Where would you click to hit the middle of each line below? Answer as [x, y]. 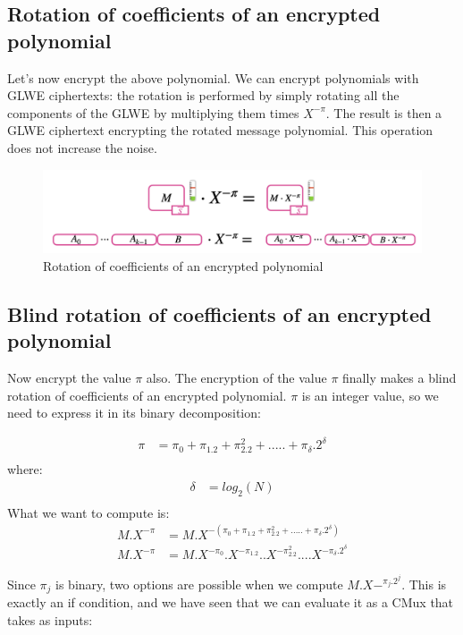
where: [25, 469]
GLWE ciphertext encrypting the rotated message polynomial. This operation [220, 130]
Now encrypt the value [69, 377]
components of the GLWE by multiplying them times [153, 112]
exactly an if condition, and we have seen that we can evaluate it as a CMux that [231, 602]
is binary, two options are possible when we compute [199, 584]
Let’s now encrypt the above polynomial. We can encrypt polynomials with [213, 77]
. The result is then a [384, 112]
